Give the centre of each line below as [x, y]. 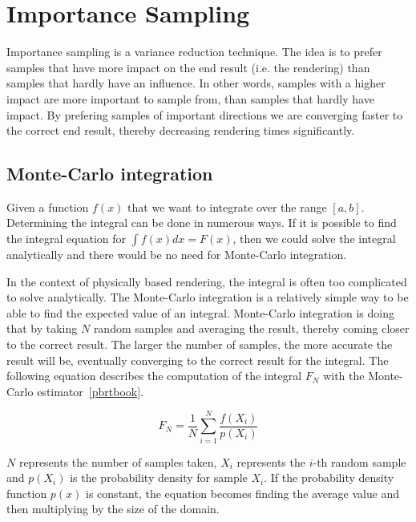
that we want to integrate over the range [227, 206]
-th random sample [359, 461]
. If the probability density [329, 477]
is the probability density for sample [159, 477]
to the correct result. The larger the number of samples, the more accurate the [200, 344]
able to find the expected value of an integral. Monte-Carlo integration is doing [200, 312]
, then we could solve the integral [314, 239]
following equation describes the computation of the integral [154, 376]
